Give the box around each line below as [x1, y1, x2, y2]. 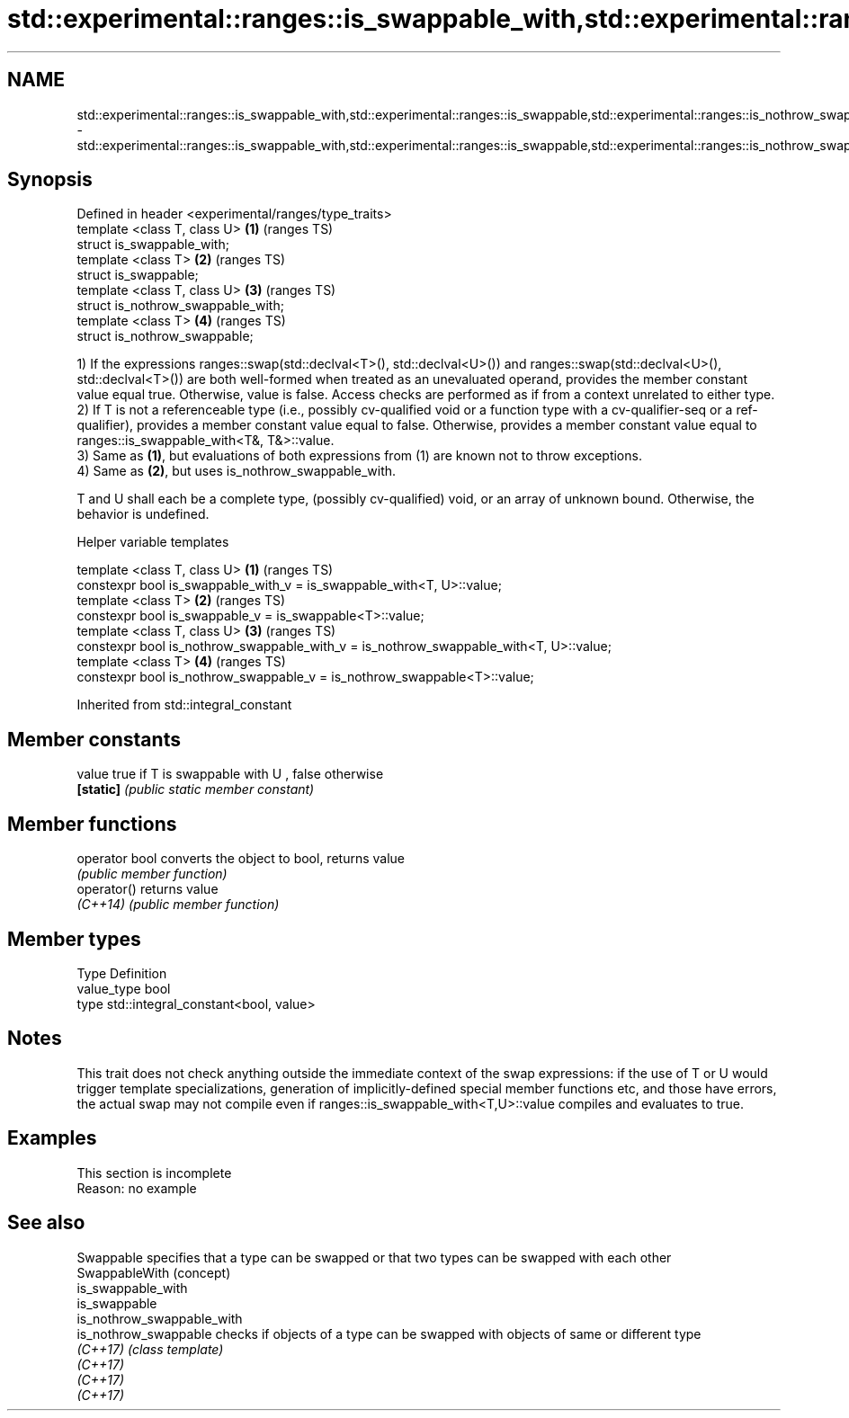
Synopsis [7, 168, 93, 192]
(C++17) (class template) [76, 1341, 224, 1357]
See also [7, 1211, 85, 1235]
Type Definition [76, 965, 167, 981]
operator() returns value [76, 881, 219, 897]
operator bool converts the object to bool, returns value [76, 851, 405, 867]
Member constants [7, 727, 181, 751]
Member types [7, 927, 141, 950]
